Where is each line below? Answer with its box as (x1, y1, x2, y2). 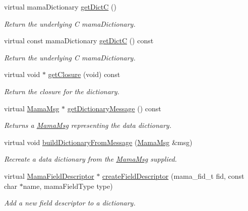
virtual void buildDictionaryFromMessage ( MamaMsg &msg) (4, 136, 193, 147)
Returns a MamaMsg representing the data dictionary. (4, 120, 171, 130)
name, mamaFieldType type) (23, 180, 113, 191)
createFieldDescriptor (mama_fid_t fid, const (102, 170, 244, 181)
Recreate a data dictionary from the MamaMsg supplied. (4, 154, 177, 164)
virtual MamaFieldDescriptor (4, 170, 94, 181)
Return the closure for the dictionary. (4, 86, 119, 96)
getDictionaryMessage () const (67, 103, 161, 113)
